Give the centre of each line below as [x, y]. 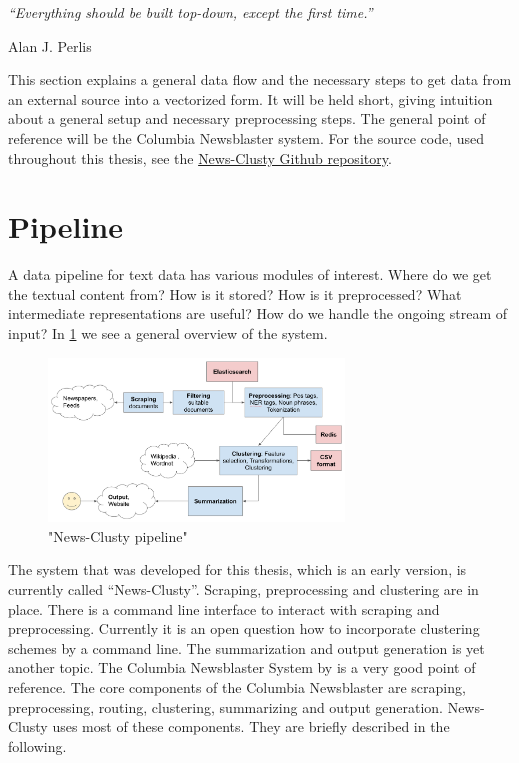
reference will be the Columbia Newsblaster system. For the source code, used [246, 137]
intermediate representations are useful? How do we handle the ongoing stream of [258, 313]
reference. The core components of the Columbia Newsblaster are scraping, [237, 686]
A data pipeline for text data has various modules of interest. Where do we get [250, 274]
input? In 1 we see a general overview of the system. [168, 333]
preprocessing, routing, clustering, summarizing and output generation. [225, 706]
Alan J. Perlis [50, 45]
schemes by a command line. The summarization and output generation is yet [246, 647]
